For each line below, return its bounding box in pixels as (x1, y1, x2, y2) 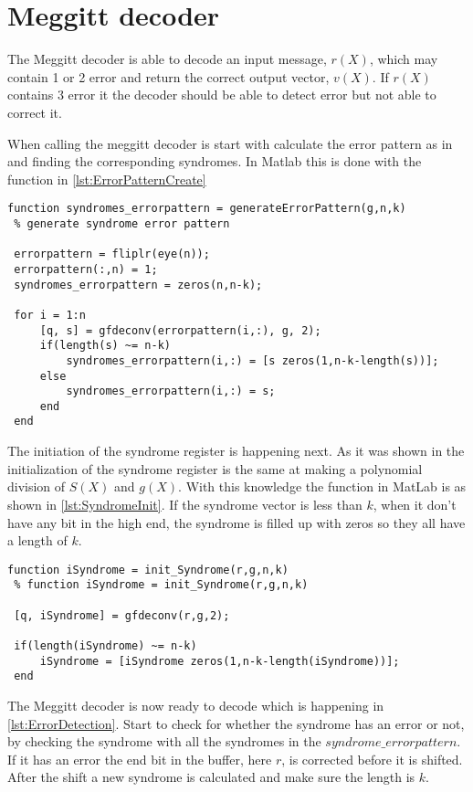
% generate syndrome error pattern (14, 216, 230, 230)
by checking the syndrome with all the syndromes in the (7, 732, 321, 751)
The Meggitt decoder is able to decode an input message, (7, 49, 327, 69)
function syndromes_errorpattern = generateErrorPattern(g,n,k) (7, 202, 406, 216)
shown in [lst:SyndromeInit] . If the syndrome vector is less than (7, 494, 363, 513)
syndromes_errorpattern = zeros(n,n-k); (14, 278, 263, 291)
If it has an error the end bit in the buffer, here (7, 749, 272, 768)
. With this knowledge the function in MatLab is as (178, 477, 467, 496)
